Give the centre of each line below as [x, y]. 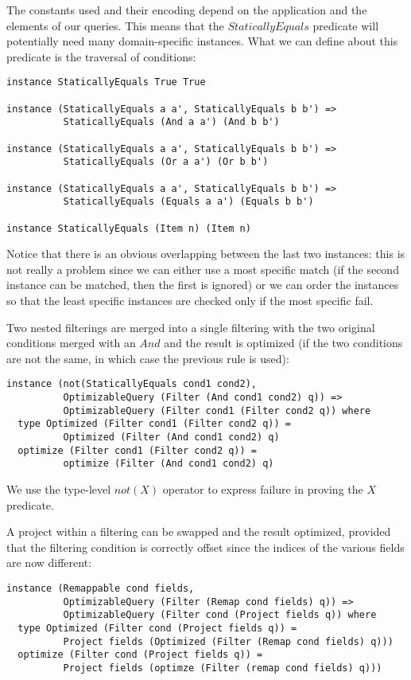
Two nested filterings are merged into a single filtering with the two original [191, 327]
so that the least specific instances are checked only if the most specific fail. [190, 301]
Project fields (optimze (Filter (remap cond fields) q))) [223, 668]
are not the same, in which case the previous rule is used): [148, 358]
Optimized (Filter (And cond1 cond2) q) [171, 438]
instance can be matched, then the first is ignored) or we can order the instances [203, 285]
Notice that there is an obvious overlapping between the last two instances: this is [206, 254]
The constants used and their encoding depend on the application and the [187, 10]
